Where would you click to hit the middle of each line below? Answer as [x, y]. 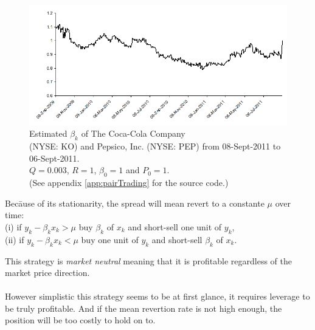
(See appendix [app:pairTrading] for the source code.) [129, 183]
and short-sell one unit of [175, 226]
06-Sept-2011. [54, 158]
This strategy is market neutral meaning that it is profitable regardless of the [148, 260]
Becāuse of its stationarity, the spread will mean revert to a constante [135, 203]
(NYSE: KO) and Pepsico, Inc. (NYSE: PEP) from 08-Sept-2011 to [155, 146]
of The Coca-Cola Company [133, 133]
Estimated [48, 133]
